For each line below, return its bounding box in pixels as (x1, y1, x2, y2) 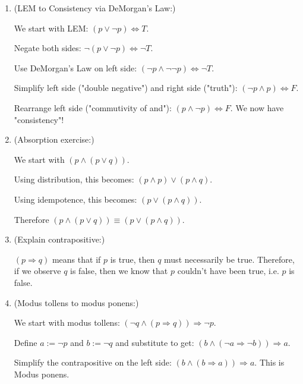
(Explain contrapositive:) (14, 233, 105, 245)
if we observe (14, 265, 61, 277)
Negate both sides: (14, 42, 81, 54)
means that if (52, 253, 101, 265)
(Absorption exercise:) (14, 133, 94, 146)
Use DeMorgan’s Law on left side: (14, 61, 137, 74)
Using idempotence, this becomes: (14, 193, 137, 205)
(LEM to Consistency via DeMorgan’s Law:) (14, 2, 176, 14)
